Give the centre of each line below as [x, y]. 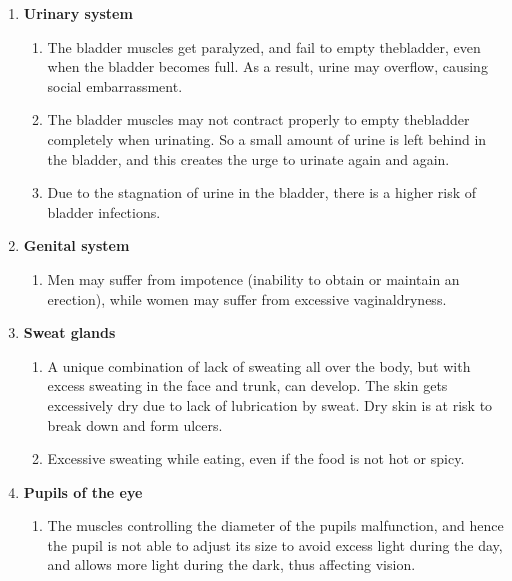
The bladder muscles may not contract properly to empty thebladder [258, 119]
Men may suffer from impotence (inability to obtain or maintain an [253, 278]
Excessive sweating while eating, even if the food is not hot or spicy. [256, 458]
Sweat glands [69, 332]
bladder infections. [104, 211]
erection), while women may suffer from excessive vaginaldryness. [247, 298]
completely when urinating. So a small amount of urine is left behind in [267, 138]
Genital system [76, 245]
